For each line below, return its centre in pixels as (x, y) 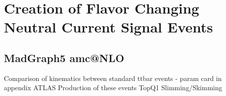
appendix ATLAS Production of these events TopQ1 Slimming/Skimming (113, 88)
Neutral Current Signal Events (109, 27)
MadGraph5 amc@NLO (64, 57)
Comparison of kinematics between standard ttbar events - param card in (113, 78)
